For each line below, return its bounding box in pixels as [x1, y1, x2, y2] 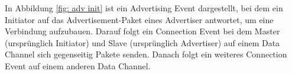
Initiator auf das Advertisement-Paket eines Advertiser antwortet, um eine [5, 13, 274, 25]
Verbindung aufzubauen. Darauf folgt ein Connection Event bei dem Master [5, 25, 280, 37]
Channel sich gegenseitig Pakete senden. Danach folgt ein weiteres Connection [5, 48, 287, 60]
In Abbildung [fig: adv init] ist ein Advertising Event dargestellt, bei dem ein [5, 2, 283, 14]
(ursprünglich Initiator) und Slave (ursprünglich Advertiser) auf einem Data [5, 36, 280, 49]
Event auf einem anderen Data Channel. [5, 59, 151, 72]
